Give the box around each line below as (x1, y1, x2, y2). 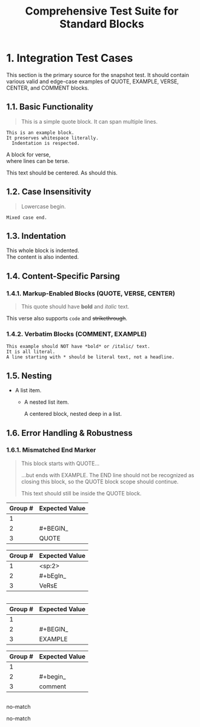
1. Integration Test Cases (6, 52, 133, 65)
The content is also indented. (6, 253, 79, 261)
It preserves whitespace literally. (6, 135, 99, 141)
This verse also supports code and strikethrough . (6, 315, 128, 322)
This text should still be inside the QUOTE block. (21, 489, 142, 497)
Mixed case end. (6, 214, 47, 221)
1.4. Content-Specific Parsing (6, 271, 120, 281)
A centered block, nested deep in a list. (24, 410, 122, 418)
